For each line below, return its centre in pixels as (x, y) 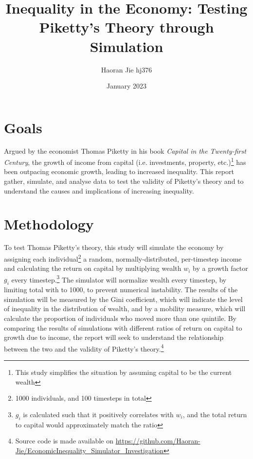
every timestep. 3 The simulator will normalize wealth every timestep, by (119, 279)
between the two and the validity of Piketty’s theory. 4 (84, 348)
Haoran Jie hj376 (126, 69)
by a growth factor (220, 268)
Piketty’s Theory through (126, 27)
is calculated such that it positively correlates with (98, 414)
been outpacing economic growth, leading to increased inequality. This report (119, 171)
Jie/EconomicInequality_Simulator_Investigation (90, 450)
